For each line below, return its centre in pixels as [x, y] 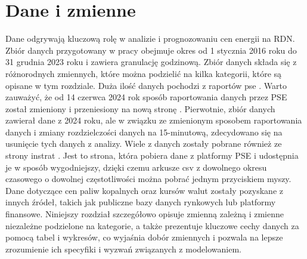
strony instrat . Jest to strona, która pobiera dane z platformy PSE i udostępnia [152, 155]
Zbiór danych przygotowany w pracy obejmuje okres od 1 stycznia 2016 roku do [151, 50]
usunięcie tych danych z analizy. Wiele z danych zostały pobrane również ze [144, 144]
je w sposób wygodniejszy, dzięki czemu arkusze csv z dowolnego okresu [136, 167]
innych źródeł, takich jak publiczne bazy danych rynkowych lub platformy [141, 202]
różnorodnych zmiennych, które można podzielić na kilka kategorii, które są [144, 73]
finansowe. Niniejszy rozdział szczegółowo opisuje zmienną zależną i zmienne [145, 214]
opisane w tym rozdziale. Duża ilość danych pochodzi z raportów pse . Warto [146, 85]
